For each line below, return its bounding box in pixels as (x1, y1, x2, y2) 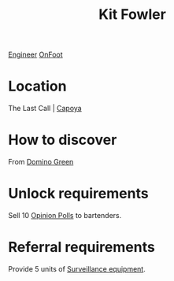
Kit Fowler (98, 6, 167, 24)
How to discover (8, 131, 117, 149)
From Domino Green (8, 157, 74, 167)
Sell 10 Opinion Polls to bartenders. (8, 211, 122, 220)
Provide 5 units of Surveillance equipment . (8, 264, 146, 273)
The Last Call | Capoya (8, 104, 82, 113)
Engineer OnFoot (8, 50, 63, 60)
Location (8, 77, 67, 95)
